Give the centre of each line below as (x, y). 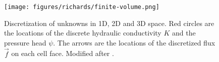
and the (184, 33)
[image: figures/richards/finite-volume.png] (82, 7)
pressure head (25, 42)
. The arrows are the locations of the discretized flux (134, 42)
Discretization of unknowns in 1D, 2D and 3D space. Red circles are (109, 23)
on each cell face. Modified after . (63, 53)
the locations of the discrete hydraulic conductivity (83, 33)
